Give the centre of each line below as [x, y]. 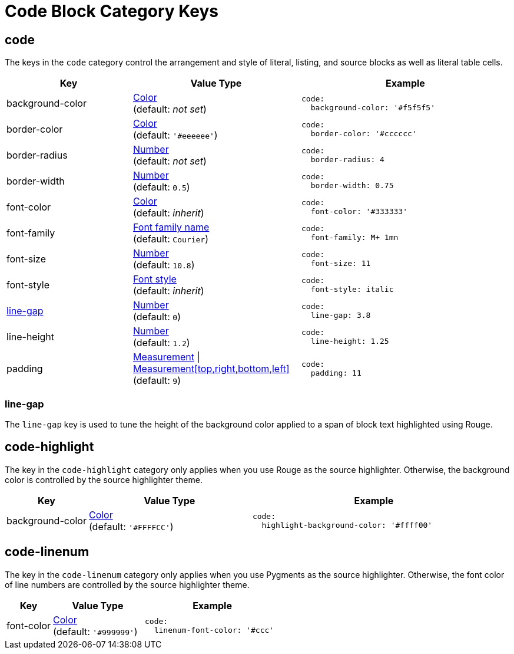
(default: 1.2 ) [162, 343]
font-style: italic [352, 290]
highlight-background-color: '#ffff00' [347, 525]
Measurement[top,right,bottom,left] [211, 369]
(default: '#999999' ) [95, 631]
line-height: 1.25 [350, 341]
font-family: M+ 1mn [354, 238]
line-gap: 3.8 [341, 316]
